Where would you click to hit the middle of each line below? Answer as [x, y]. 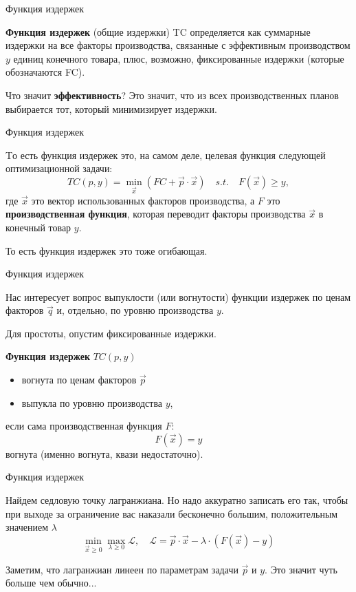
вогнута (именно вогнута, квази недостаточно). [104, 453]
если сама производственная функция [84, 426]
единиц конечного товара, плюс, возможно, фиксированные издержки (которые [179, 58]
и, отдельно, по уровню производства [135, 310]
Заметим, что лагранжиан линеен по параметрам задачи [122, 569]
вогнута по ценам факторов [79, 380]
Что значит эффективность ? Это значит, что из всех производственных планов [172, 95]
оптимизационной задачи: [59, 168]
